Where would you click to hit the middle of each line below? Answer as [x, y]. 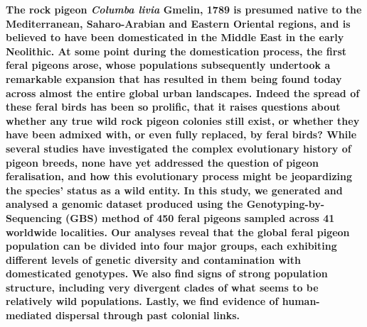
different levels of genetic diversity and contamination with [153, 259]
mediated [29, 315]
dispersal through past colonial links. [148, 315]
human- [301, 301]
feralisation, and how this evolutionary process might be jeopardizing [179, 176]
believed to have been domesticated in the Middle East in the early [175, 37]
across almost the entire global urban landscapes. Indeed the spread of [183, 93]
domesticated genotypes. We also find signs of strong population [167, 273]
